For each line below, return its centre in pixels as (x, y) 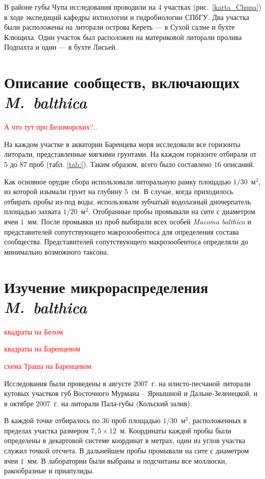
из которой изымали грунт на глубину (63, 191)
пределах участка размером (46, 430)
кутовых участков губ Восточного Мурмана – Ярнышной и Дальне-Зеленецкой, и (131, 393)
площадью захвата (32, 211)
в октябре (19, 403)
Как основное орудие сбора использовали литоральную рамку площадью (118, 181)
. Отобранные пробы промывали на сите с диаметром (172, 211)
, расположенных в (217, 420)
